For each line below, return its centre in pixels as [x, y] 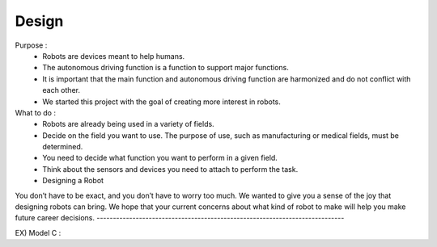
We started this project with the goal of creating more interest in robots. [161, 102]
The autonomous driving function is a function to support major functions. [165, 68]
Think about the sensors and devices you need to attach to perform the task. [170, 169]
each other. [62, 90]
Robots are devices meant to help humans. [114, 56]
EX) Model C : [38, 232]
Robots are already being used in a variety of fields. [128, 124]
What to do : [36, 112]
